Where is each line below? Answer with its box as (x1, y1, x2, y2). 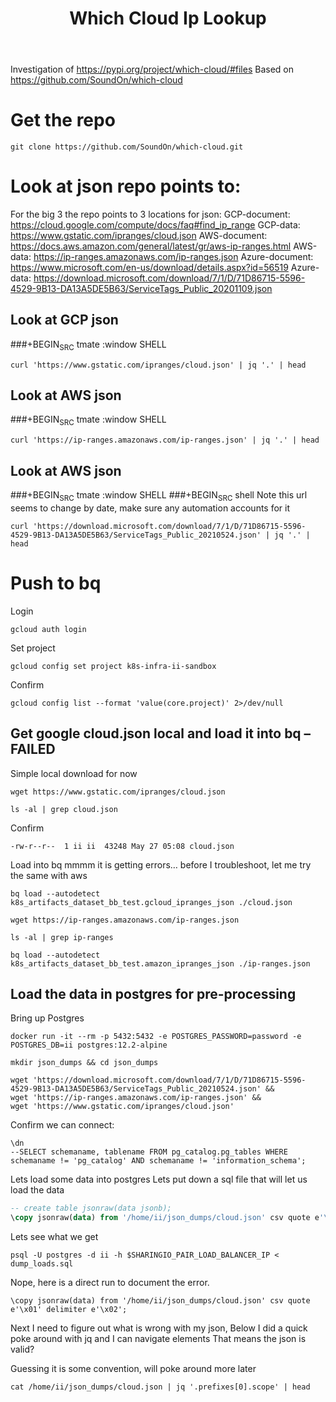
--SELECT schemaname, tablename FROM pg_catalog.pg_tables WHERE (10, 1147, 288, 1157)
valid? (10, 1343, 35, 1356)
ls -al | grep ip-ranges (10, 932, 114, 942)
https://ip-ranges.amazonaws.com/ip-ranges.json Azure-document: (33, 251, 314, 263)
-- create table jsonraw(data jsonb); (10, 1203, 172, 1214)
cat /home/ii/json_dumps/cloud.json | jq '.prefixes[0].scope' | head (10, 1382, 311, 1392)
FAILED (10, 741, 56, 758)
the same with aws (10, 869, 88, 881)
